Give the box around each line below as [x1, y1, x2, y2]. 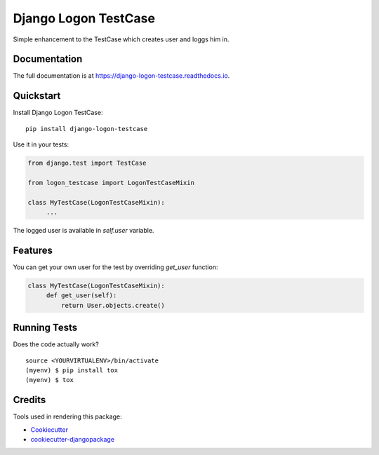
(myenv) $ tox [25, 376, 74, 384]
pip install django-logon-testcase [25, 125, 148, 133]
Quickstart [13, 90, 61, 102]
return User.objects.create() [60, 301, 165, 309]
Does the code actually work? [13, 340, 100, 348]
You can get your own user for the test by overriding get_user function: [13, 263, 218, 271]
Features [13, 244, 53, 256]
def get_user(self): [46, 292, 117, 299]
